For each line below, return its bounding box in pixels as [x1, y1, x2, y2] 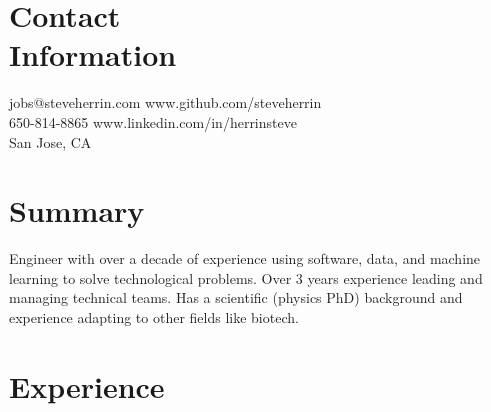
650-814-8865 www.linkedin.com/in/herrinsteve [9, 111, 297, 132]
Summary [9, 190, 145, 231]
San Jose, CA [9, 131, 92, 152]
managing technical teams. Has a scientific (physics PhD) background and [9, 287, 463, 308]
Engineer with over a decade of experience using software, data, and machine [9, 248, 481, 269]
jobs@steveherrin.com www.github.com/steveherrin [9, 92, 322, 113]
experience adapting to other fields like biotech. [9, 307, 299, 327]
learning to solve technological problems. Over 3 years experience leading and [9, 267, 483, 288]
